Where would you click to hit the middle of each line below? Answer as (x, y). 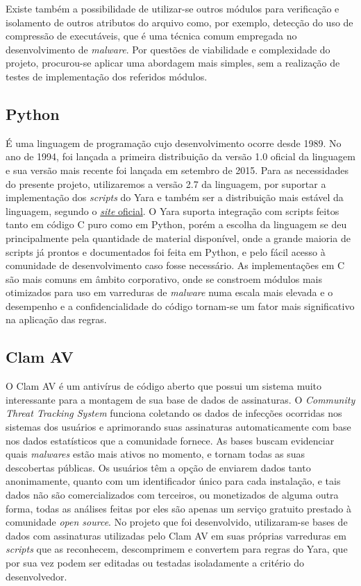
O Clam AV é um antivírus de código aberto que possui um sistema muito (164, 386)
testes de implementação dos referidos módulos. (107, 76)
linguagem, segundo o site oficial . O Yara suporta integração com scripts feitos (173, 210)
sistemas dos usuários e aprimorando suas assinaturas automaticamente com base (178, 427)
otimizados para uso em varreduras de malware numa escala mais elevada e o (169, 292)
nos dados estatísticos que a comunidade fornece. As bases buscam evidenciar (170, 440)
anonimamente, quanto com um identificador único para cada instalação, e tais (173, 481)
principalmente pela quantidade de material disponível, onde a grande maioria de (178, 238)
